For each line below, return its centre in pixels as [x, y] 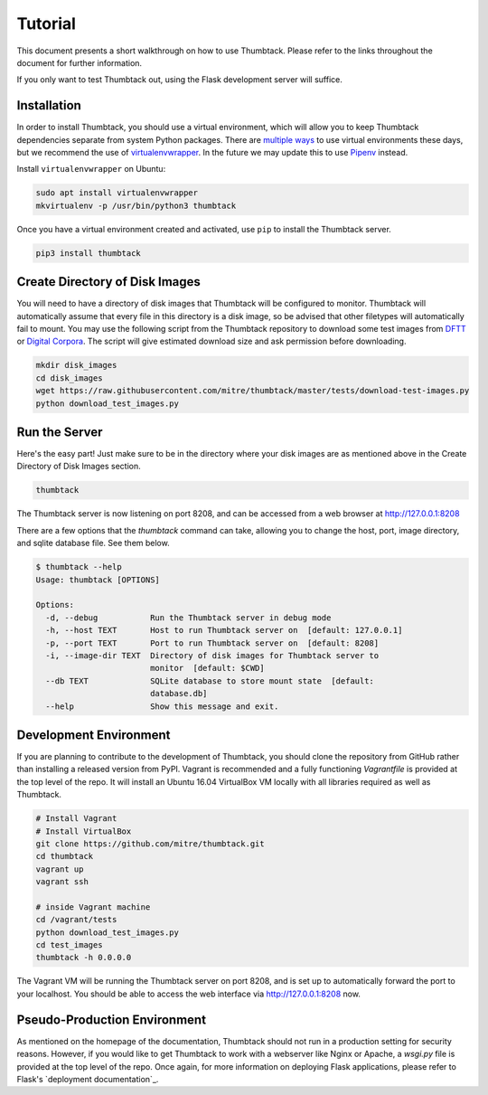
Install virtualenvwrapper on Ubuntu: [91, 169]
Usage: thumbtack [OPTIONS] [98, 580]
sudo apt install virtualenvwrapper [117, 193]
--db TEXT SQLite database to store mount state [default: [210, 681]
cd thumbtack [65, 856]
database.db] [178, 694]
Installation [49, 105]
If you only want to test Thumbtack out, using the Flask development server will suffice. [179, 80]
